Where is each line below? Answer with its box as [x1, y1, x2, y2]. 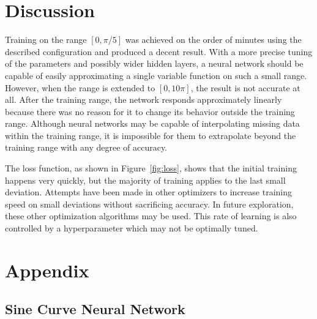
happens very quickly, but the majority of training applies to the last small [5, 173, 286, 186]
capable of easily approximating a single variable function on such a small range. [5, 69, 307, 81]
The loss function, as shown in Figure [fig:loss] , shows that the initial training [5, 162, 297, 175]
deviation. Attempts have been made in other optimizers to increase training [5, 186, 292, 198]
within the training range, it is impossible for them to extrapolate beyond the [5, 129, 296, 141]
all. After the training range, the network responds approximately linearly [5, 93, 282, 106]
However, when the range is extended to [5, 81, 155, 94]
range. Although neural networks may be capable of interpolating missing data [5, 117, 300, 130]
